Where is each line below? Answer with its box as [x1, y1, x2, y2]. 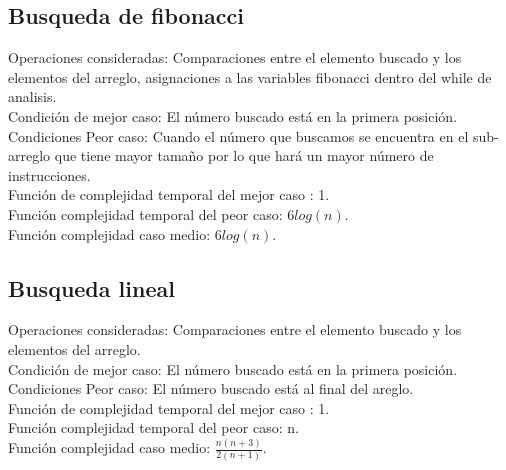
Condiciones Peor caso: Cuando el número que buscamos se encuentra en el [8, 125, 469, 146]
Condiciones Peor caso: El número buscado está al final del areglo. [8, 378, 414, 399]
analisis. [8, 86, 57, 107]
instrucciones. [8, 164, 91, 185]
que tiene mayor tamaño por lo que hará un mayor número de [54, 145, 434, 166]
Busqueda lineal [8, 272, 175, 303]
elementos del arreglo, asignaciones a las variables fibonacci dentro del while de [8, 66, 492, 87]
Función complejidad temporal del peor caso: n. [8, 417, 299, 438]
